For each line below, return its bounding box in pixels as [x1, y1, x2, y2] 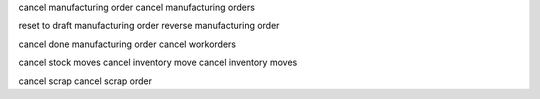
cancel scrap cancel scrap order [18, 75, 153, 87]
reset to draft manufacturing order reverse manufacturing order [18, 20, 280, 32]
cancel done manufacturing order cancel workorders [18, 38, 237, 50]
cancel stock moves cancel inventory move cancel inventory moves [18, 56, 298, 69]
